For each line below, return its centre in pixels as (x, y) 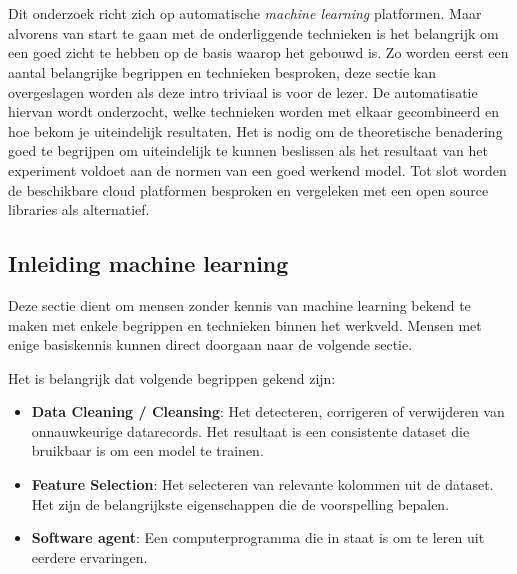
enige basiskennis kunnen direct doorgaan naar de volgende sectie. (210, 344)
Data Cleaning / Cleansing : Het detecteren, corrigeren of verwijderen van (268, 411)
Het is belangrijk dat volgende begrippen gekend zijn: (172, 377)
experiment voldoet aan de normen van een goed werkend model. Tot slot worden (257, 169)
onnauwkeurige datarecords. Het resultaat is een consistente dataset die (250, 430)
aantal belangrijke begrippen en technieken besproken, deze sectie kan (222, 71)
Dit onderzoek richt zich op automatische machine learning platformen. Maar (245, 13)
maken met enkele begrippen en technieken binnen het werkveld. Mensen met (245, 324)
